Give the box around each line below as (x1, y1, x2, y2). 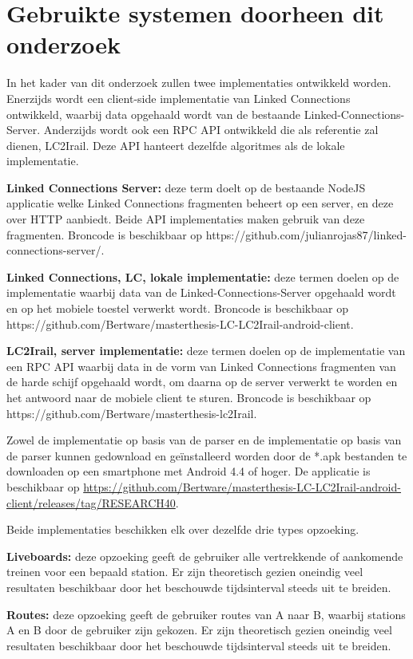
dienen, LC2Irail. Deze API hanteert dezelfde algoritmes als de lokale (6, 136, 345, 153)
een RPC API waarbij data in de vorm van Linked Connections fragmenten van (6, 357, 396, 374)
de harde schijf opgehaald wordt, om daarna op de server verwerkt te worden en (6, 373, 398, 390)
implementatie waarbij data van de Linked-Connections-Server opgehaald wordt (6, 284, 396, 301)
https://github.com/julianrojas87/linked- (205, 226, 407, 243)
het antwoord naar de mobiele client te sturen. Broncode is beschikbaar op (6, 389, 371, 405)
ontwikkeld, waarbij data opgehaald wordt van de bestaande (6, 105, 301, 122)
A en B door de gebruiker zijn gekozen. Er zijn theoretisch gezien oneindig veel (6, 622, 392, 638)
